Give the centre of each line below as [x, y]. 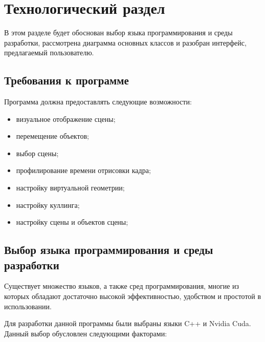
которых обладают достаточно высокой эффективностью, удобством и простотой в [133, 296]
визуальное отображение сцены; [66, 119]
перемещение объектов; [52, 136]
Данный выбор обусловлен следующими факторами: [86, 333]
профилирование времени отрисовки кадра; [83, 170]
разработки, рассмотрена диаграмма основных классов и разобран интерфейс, [125, 42]
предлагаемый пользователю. [49, 52]
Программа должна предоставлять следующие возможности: [98, 102]
